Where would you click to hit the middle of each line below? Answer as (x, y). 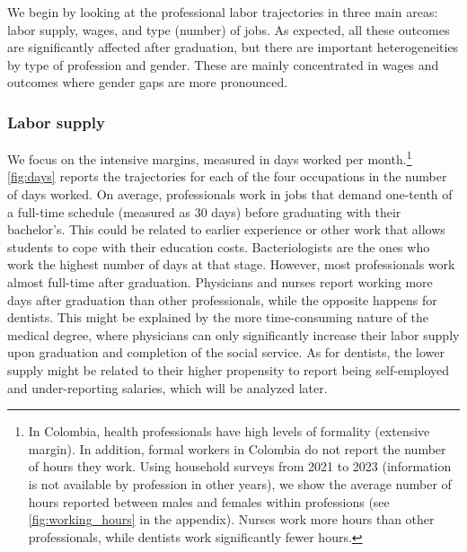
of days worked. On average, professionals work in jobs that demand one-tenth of (230, 194)
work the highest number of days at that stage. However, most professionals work (231, 264)
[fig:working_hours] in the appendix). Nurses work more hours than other (231, 519)
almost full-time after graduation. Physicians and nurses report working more (220, 282)
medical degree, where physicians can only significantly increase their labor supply (233, 334)
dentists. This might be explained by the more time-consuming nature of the (218, 317)
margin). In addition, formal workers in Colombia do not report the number (237, 448)
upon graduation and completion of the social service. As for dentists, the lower (226, 352)
